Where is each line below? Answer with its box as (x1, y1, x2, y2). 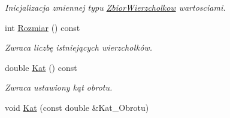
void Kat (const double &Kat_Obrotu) (5, 101, 149, 113)
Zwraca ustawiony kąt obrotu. (5, 81, 113, 94)
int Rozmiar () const (5, 21, 80, 33)
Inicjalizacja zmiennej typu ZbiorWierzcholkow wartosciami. (5, 1, 226, 13)
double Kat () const (5, 61, 77, 73)
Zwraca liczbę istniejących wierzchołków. (5, 41, 152, 54)
